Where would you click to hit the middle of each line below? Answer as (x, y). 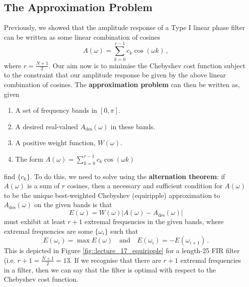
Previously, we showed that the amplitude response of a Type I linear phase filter (124, 27)
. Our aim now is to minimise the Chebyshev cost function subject (147, 65)
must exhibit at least (35, 221)
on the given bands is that (73, 204)
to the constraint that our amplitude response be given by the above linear (115, 75)
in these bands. (133, 126)
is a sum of (43, 186)
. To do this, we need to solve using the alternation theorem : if (127, 176)
